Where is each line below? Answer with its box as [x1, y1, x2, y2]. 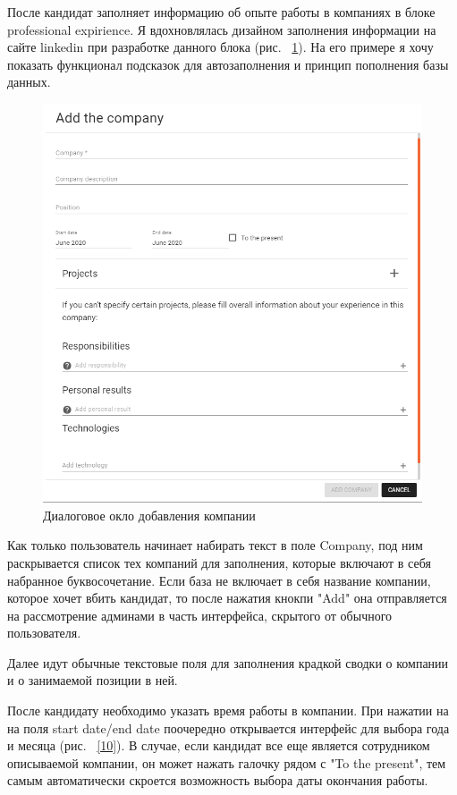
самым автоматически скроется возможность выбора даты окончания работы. [7, 771, 428, 790]
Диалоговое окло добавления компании [43, 505, 256, 524]
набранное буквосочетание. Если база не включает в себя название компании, [7, 571, 431, 589]
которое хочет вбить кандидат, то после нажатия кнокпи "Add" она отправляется [7, 588, 447, 607]
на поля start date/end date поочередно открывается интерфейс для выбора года [7, 718, 450, 737]
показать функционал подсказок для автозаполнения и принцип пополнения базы [7, 55, 449, 73]
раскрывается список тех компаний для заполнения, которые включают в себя [7, 553, 431, 571]
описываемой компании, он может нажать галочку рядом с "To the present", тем [7, 753, 446, 772]
